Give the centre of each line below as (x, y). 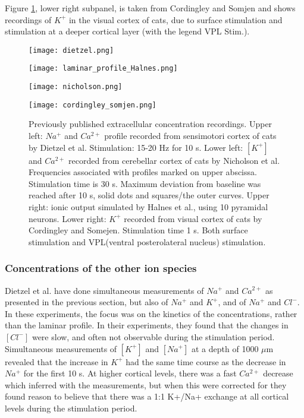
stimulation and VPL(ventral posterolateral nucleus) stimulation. (147, 241)
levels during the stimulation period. (71, 408)
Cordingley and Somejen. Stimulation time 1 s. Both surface (138, 230)
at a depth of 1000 (225, 348)
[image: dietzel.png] (71, 50)
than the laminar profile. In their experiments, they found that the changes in (147, 325)
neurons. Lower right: (68, 218)
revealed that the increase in (57, 361)
